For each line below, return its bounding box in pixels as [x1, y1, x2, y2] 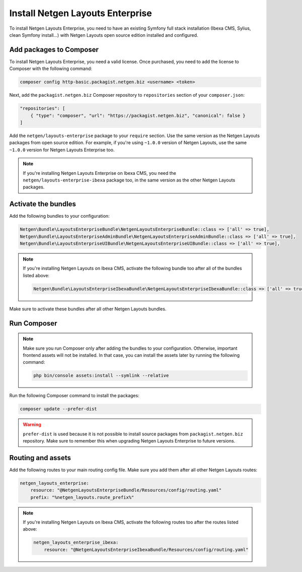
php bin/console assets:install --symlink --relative [33, 373, 169, 378]
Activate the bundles [9, 200, 77, 209]
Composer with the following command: [9, 66, 93, 72]
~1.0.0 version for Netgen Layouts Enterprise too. [9, 147, 115, 153]
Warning [23, 421, 41, 428]
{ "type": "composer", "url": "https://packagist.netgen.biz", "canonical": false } [30, 112, 246, 118]
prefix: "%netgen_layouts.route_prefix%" [30, 494, 134, 500]
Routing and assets [9, 454, 71, 462]
